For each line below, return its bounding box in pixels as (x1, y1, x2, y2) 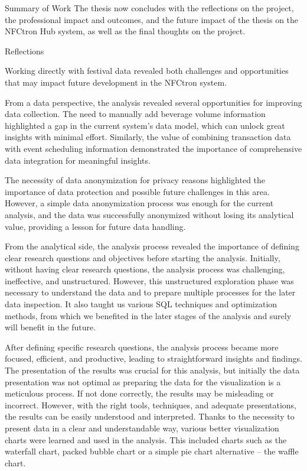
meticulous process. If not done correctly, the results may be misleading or (5, 387, 274, 399)
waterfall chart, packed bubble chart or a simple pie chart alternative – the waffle (5, 445, 299, 457)
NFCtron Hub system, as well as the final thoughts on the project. (5, 25, 246, 37)
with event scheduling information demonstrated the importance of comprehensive (5, 142, 302, 154)
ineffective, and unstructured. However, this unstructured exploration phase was (5, 274, 294, 287)
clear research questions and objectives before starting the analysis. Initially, (5, 251, 280, 264)
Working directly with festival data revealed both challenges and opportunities (5, 64, 289, 77)
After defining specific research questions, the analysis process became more (5, 340, 279, 353)
